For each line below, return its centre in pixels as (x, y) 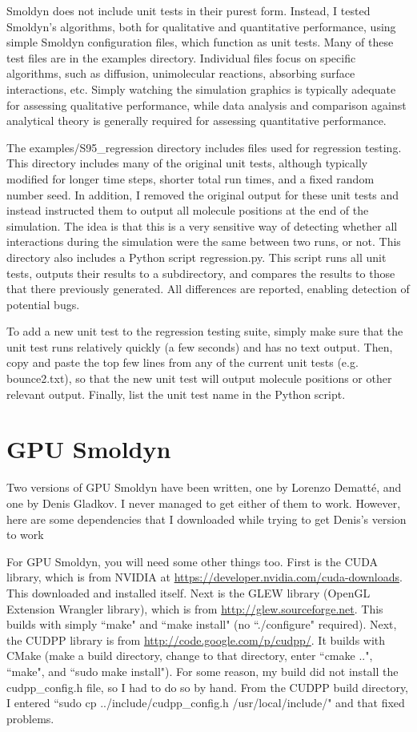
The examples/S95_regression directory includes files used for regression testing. (204, 147)
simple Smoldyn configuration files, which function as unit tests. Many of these (200, 42)
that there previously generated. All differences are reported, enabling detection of (208, 289)
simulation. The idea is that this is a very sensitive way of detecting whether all (202, 225)
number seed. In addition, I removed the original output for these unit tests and (203, 194)
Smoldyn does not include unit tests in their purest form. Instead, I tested (188, 10)
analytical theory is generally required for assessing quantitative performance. (196, 121)
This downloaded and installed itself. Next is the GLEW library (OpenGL (188, 592)
